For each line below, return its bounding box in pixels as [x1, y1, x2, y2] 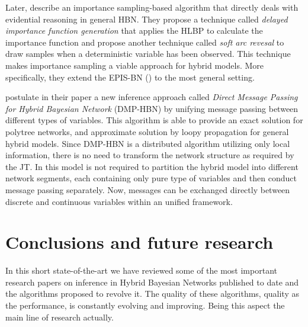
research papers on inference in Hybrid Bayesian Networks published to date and [5, 275, 299, 288]
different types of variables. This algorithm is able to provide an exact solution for [5, 114, 303, 126]
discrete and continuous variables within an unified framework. [5, 195, 233, 207]
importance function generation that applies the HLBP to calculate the [5, 24, 263, 37]
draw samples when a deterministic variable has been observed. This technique [5, 47, 291, 60]
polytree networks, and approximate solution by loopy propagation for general [5, 125, 289, 137]
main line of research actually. [5, 310, 114, 323]
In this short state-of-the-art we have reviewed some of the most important [5, 264, 277, 277]
